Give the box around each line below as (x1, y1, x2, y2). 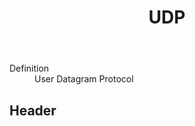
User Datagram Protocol (34, 73, 134, 85)
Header (9, 102, 57, 119)
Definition (9, 62, 50, 75)
